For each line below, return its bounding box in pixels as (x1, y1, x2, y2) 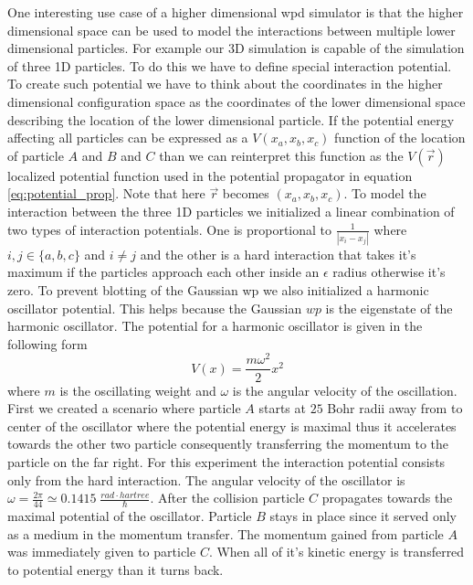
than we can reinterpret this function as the (159, 145, 404, 165)
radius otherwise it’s (332, 262, 446, 282)
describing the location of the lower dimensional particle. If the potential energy (7, 110, 455, 129)
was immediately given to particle (7, 542, 196, 561)
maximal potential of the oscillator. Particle (7, 505, 252, 525)
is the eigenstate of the (325, 298, 453, 317)
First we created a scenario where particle (7, 399, 241, 418)
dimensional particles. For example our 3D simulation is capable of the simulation (7, 38, 465, 58)
